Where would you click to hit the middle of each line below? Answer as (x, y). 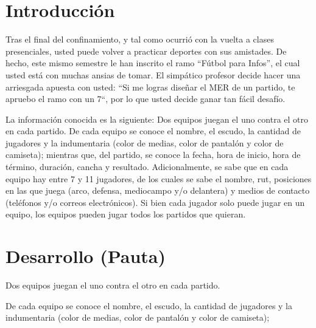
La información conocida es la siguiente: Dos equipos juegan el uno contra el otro (157, 119)
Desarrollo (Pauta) (86, 256)
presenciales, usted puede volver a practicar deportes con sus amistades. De (146, 51)
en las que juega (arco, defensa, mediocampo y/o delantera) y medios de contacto (158, 190)
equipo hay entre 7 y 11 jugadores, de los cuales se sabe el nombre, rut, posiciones (159, 178)
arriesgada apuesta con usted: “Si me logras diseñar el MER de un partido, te (150, 87)
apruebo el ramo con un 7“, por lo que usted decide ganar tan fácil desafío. (146, 99)
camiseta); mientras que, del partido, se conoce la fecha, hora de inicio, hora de (153, 155)
